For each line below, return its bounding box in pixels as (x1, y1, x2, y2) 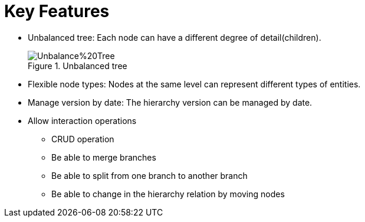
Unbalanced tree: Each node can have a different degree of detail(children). (28, 32, 321, 43)
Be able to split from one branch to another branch (51, 170, 248, 181)
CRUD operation (51, 133, 114, 144)
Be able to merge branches (51, 152, 156, 162)
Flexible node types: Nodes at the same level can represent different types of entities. (28, 79, 361, 89)
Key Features (4, 1, 110, 21)
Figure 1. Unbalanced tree (28, 60, 127, 71)
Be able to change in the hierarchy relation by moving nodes (51, 188, 285, 199)
